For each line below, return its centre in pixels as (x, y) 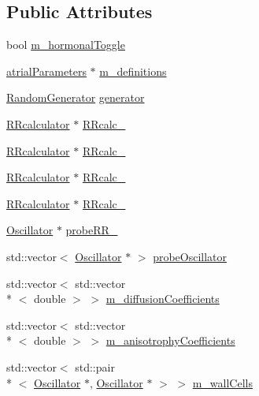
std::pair (95, 366)
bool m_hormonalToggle (66, 45)
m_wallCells (222, 382)
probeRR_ (92, 230)
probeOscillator (190, 256)
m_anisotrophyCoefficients (170, 340)
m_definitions (133, 71)
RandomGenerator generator (76, 97)
